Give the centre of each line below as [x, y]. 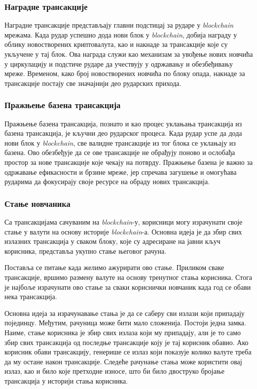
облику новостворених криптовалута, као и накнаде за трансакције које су [116, 44]
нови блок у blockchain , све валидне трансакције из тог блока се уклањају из [120, 142]
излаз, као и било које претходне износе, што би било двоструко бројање [114, 371]
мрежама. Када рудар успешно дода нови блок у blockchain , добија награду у [121, 34]
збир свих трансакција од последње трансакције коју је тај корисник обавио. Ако [127, 342]
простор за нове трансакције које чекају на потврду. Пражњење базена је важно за [129, 162]
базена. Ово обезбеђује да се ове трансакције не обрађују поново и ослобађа [120, 152]
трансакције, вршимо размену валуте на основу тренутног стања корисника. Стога [128, 277]
